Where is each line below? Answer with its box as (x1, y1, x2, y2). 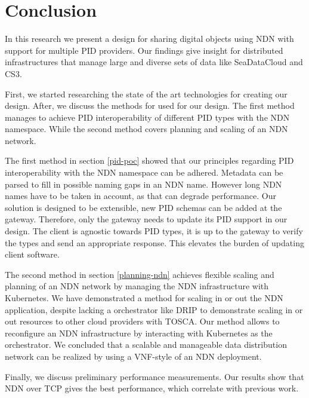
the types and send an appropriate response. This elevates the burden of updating (5, 236, 304, 249)
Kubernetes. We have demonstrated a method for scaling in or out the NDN (5, 292, 283, 304)
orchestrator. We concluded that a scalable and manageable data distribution (5, 338, 287, 351)
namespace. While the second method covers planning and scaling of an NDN (5, 123, 288, 135)
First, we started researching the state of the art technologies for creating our (5, 87, 288, 100)
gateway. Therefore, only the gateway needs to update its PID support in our (5, 213, 288, 225)
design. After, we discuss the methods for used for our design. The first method (5, 99, 295, 112)
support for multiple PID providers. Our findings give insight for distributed (5, 44, 283, 56)
